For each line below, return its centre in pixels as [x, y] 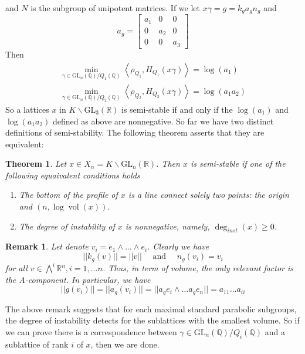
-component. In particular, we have [88, 279]
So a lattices [27, 109]
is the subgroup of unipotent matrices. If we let [116, 8]
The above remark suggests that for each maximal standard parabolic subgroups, [151, 309]
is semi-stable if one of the [238, 163]
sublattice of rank [37, 344]
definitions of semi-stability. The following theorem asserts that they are [135, 132]
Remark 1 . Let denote [47, 246]
